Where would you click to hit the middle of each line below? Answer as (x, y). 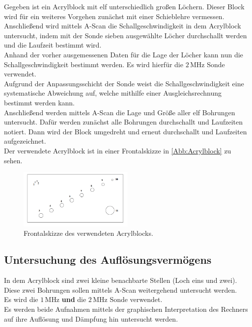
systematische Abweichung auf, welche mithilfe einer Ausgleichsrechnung (113, 93)
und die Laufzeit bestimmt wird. (53, 45)
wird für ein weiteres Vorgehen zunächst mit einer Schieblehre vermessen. (114, 16)
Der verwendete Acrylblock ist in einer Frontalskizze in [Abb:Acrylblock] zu (118, 150)
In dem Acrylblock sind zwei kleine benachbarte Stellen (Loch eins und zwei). (121, 280)
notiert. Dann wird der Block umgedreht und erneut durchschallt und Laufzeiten (126, 131)
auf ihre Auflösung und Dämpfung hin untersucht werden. (91, 318)
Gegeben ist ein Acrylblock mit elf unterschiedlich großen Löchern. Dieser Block (124, 6)
